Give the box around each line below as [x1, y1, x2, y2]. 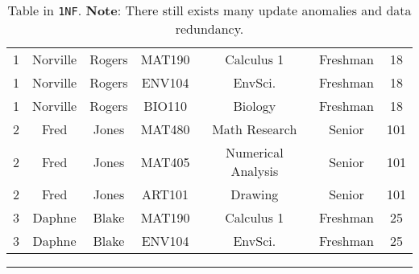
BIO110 [143, 96, 187, 115]
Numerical [226, 143, 284, 162]
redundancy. [175, 19, 244, 38]
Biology [233, 96, 276, 115]
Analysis [230, 162, 279, 180]
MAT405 [140, 152, 190, 171]
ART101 [142, 185, 189, 203]
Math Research [212, 120, 297, 138]
